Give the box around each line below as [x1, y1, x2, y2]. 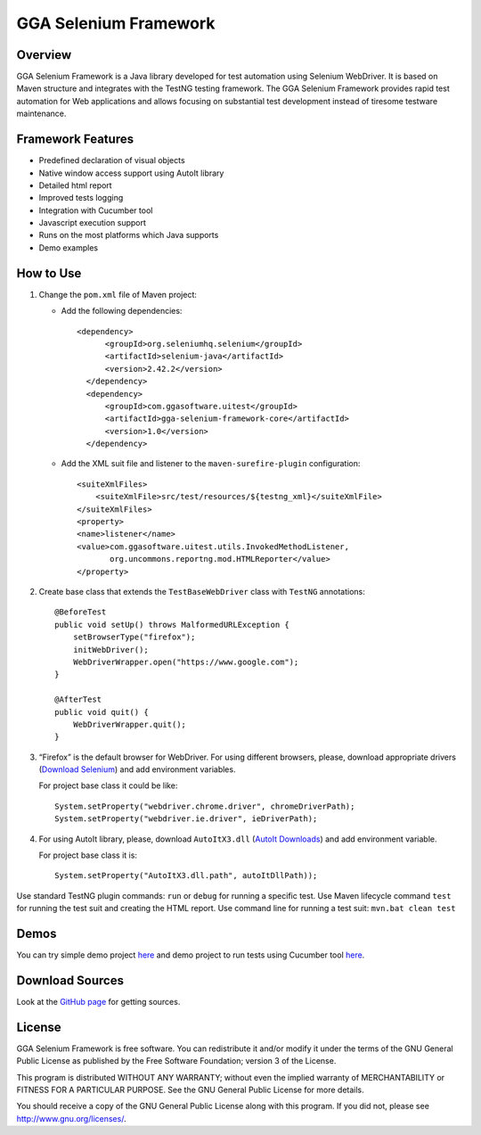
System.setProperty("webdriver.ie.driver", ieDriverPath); [54, 814, 318, 824]
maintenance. [16, 108, 67, 119]
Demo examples [38, 242, 98, 253]
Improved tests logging [38, 193, 124, 203]
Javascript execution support [38, 218, 147, 228]
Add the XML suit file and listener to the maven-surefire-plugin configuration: [61, 458, 361, 469]
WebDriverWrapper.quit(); [72, 719, 187, 729]
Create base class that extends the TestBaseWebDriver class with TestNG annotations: [38, 586, 365, 596]
